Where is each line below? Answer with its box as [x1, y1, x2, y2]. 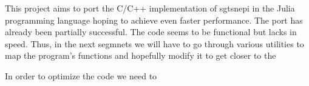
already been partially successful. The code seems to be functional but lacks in [5, 25, 297, 38]
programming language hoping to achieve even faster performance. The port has [5, 13, 303, 26]
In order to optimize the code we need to [5, 69, 157, 82]
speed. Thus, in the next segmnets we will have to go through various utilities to [5, 37, 304, 50]
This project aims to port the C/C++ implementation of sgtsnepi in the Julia [5, 2, 295, 14]
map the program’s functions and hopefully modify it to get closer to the [5, 49, 276, 62]
